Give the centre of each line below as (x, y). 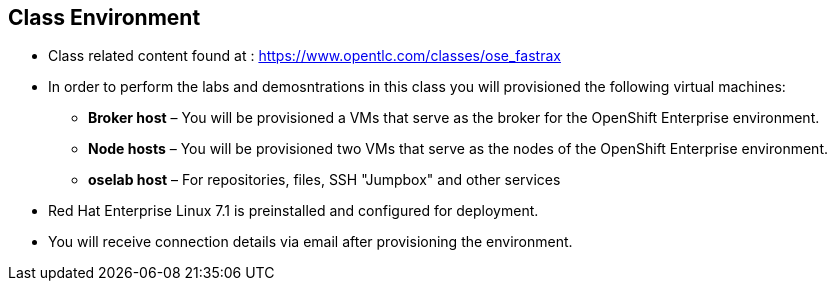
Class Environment (104, 17)
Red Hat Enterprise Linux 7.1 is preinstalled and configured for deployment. (293, 211)
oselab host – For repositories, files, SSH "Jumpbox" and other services (324, 180)
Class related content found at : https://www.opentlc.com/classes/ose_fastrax (304, 56)
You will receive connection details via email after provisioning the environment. (310, 242)
